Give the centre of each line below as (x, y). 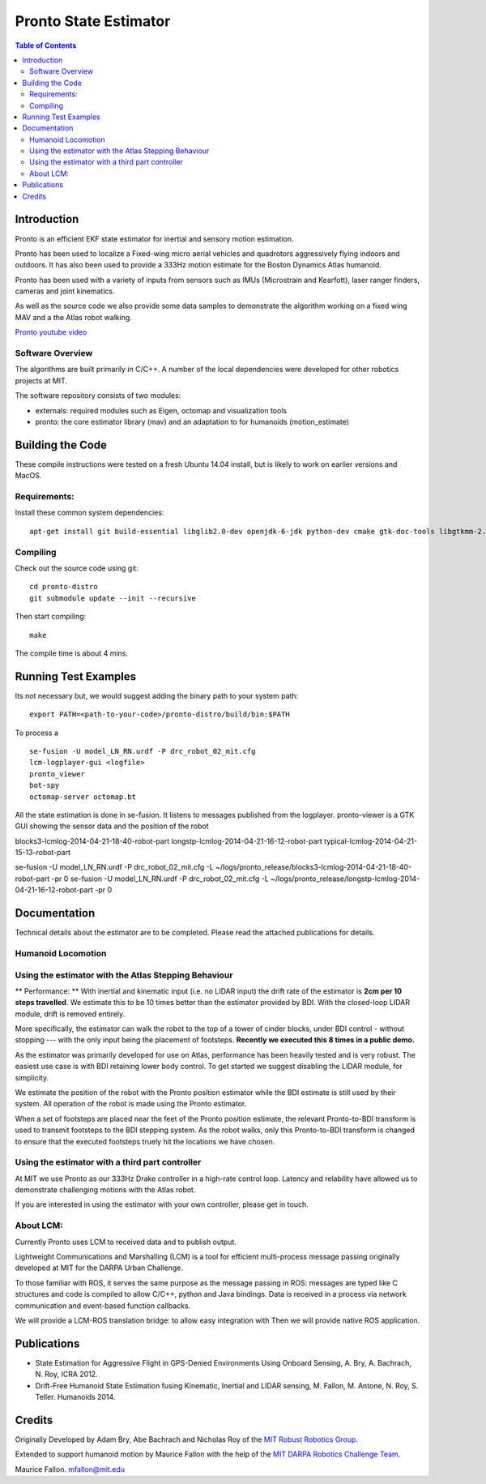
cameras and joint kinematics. (65, 291)
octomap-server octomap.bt (83, 797)
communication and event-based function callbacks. (103, 1306)
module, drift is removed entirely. (70, 1014)
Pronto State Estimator (93, 21)
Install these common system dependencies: (90, 513)
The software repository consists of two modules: (98, 396)
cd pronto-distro (64, 587)
